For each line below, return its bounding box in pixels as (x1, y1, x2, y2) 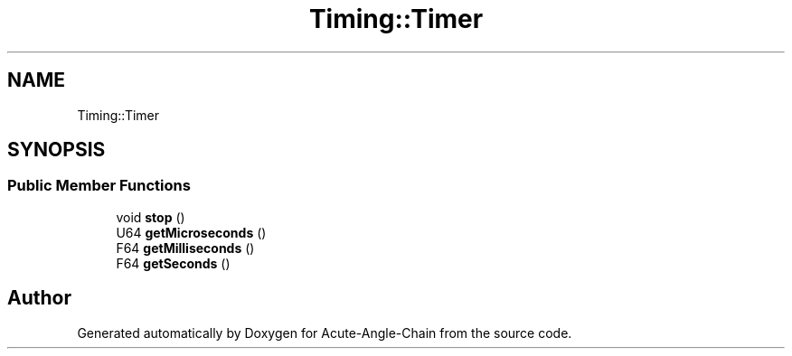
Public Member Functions (7, 176, 191, 195)
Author (7, 286, 71, 310)
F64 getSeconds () (116, 255, 231, 271)
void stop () (116, 209, 185, 225)
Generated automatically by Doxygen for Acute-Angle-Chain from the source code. (77, 324, 572, 341)
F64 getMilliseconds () (116, 239, 255, 256)
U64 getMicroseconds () (116, 224, 267, 240)
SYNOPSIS (7, 138, 106, 162)
